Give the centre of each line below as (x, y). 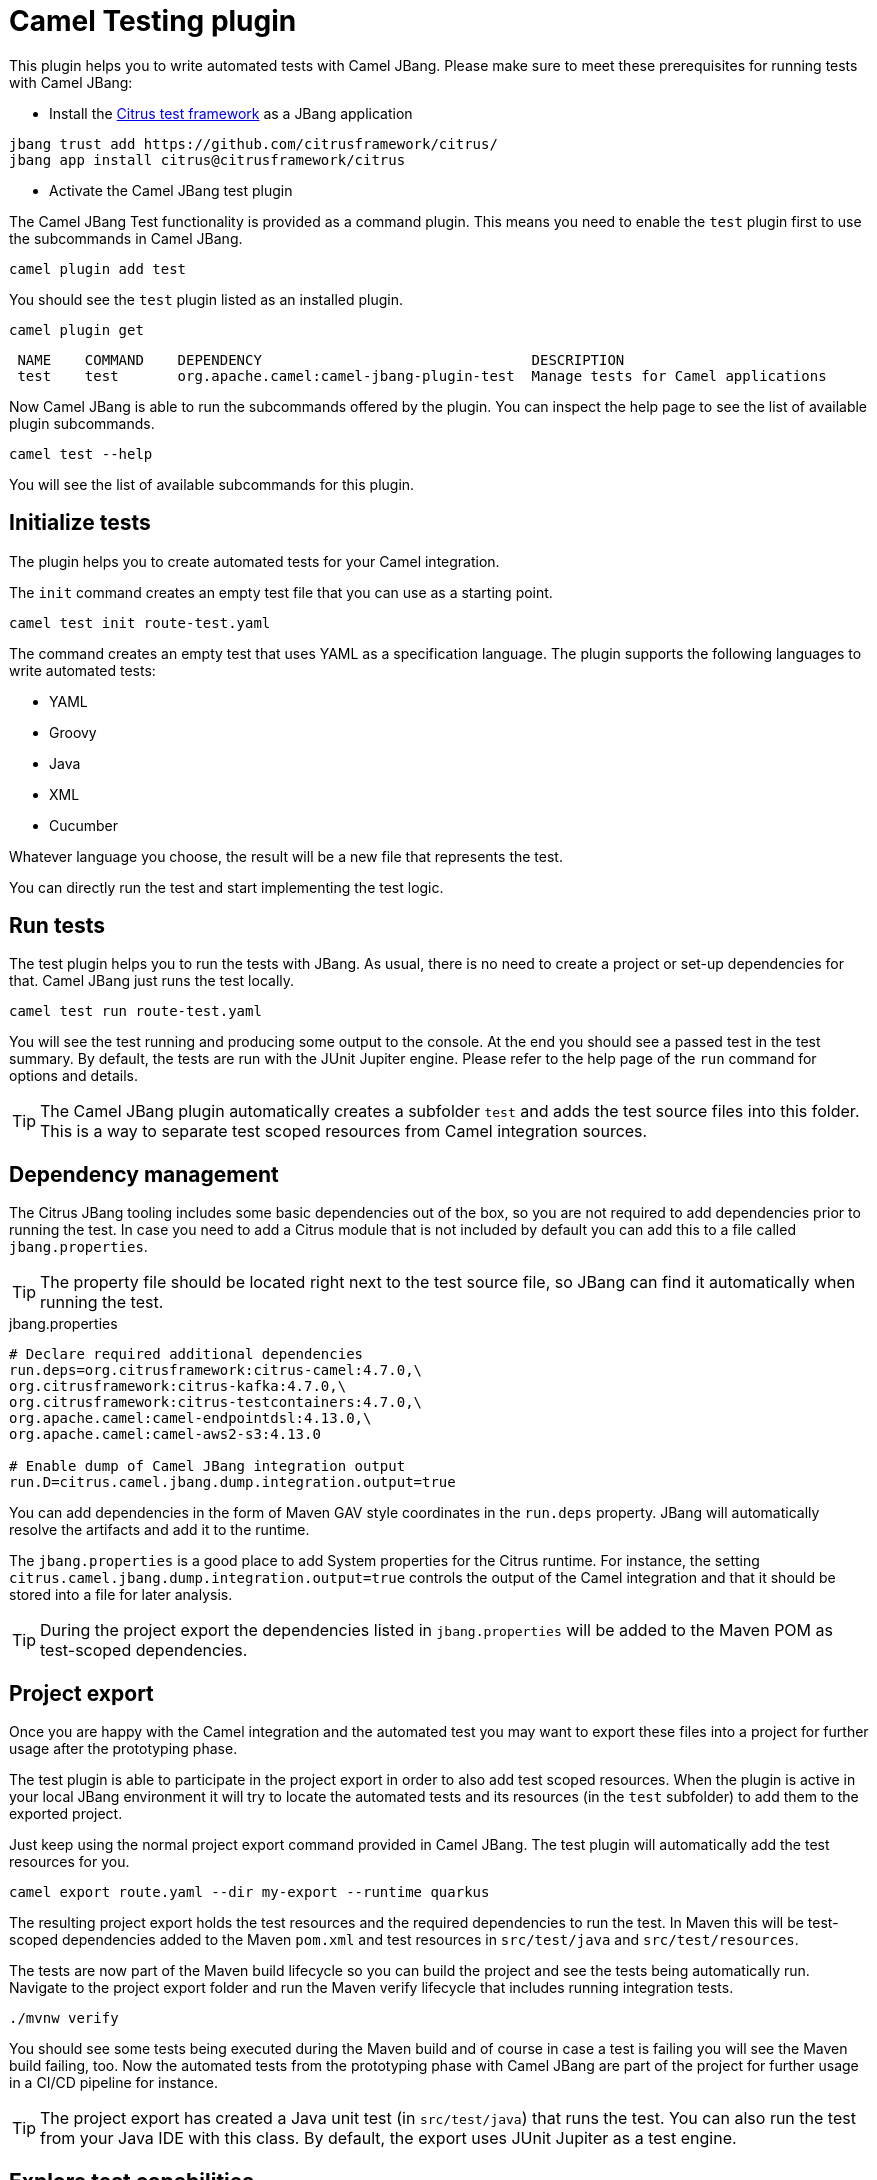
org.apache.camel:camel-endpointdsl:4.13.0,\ (190, 1418)
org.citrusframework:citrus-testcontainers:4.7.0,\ (216, 1402)
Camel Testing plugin (153, 21)
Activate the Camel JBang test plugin (171, 190)
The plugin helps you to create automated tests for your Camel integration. (254, 561)
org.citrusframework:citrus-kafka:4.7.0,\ (178, 1386)
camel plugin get (76, 329)
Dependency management (144, 1174)
